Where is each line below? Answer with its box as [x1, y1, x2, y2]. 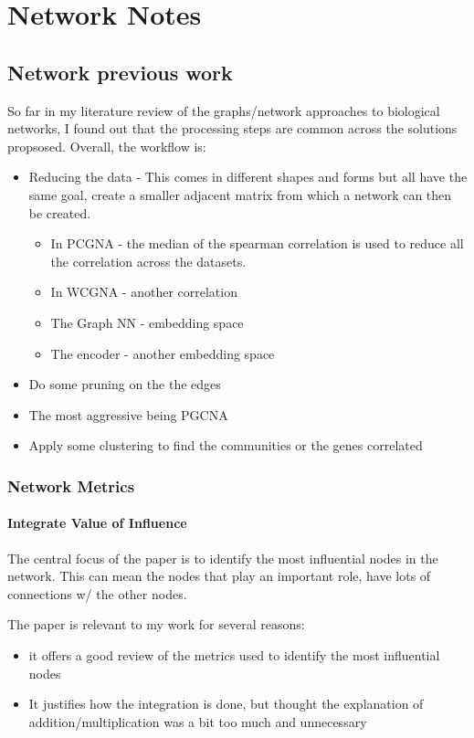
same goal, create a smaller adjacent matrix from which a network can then [28, 184, 452, 204]
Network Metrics [7, 474, 135, 497]
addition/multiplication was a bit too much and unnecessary [28, 712, 367, 731]
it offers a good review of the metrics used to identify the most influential [28, 645, 440, 664]
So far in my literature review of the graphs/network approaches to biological [7, 100, 440, 120]
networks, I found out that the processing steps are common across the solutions [7, 119, 458, 138]
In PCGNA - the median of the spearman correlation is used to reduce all [50, 234, 464, 253]
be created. [28, 203, 91, 222]
